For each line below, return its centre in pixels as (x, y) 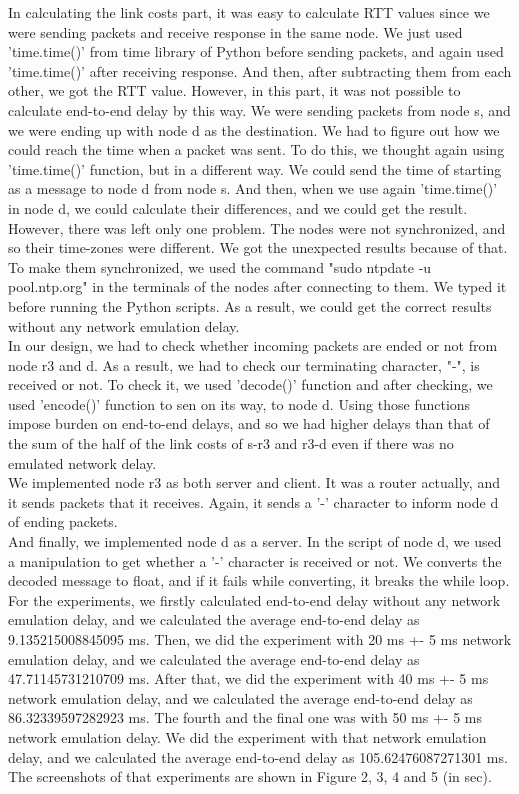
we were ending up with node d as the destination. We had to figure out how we (254, 129)
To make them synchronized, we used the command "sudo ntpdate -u (220, 266)
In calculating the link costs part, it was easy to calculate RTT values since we (249, 12)
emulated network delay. (82, 462)
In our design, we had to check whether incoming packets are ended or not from (253, 345)
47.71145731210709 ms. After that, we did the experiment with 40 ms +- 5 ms (248, 678)
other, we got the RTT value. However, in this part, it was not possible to (234, 90)
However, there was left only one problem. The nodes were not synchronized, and (257, 227)
